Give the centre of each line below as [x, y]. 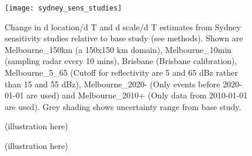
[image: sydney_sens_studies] [63, 8]
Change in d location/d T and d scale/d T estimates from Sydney [123, 26]
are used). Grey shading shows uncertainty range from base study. [123, 106]
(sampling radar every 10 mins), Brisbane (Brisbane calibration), [121, 61]
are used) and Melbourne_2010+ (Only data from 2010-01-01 [137, 95]
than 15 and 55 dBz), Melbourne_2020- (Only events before [113, 84]
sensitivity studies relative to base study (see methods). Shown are [124, 38]
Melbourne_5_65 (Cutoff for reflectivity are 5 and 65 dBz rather [121, 72]
